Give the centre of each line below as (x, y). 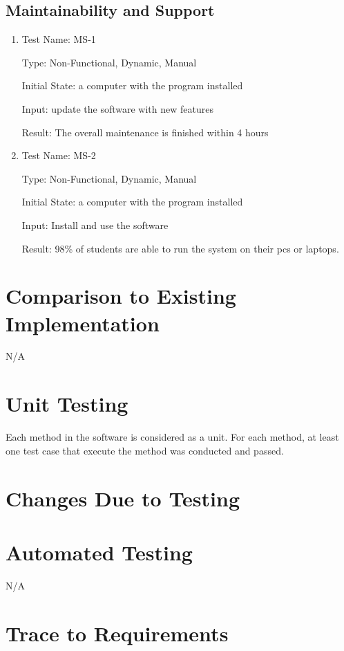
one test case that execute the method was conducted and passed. (145, 450)
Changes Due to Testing (123, 498)
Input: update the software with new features (117, 108)
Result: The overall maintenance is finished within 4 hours (145, 132)
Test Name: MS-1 (59, 39)
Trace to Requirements (117, 633)
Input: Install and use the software (95, 224)
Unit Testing (67, 404)
